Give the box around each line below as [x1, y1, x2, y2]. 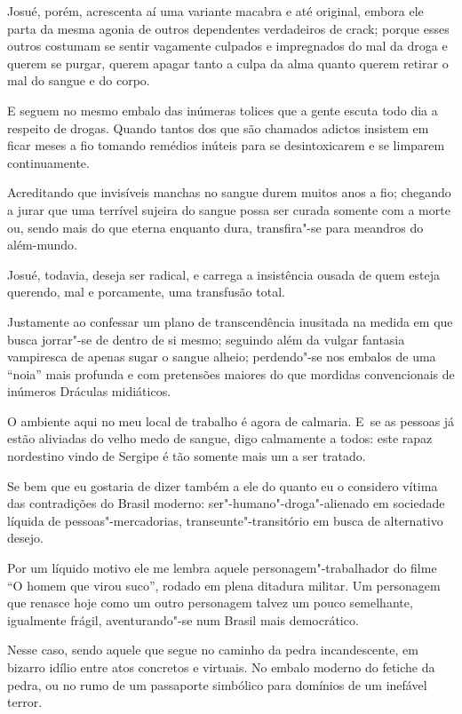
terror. [7, 693, 43, 711]
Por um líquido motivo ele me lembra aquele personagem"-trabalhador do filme [7, 559, 437, 577]
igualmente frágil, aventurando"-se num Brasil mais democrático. [7, 610, 359, 629]
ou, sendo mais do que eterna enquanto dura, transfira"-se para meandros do [7, 218, 424, 236]
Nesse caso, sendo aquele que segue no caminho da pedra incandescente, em [7, 640, 418, 659]
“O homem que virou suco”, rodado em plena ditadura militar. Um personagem [7, 575, 441, 594]
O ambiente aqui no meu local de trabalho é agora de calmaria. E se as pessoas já [7, 411, 455, 430]
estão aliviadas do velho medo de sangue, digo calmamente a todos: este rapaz [7, 429, 433, 448]
